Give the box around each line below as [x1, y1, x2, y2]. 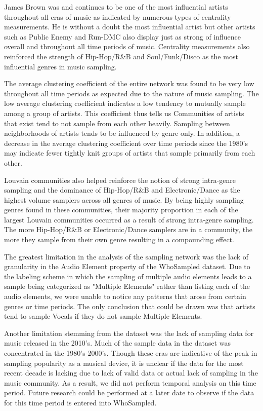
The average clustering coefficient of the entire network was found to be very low [4, 78, 254, 89]
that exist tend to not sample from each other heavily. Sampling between [4, 118, 230, 128]
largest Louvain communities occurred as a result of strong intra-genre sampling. [4, 214, 254, 225]
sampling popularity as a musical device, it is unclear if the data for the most [4, 357, 244, 368]
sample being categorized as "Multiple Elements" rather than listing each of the [4, 281, 250, 291]
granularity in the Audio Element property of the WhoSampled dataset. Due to [4, 261, 250, 272]
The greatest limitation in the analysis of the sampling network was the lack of [4, 251, 249, 261]
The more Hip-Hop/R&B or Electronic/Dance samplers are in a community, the [4, 224, 253, 235]
